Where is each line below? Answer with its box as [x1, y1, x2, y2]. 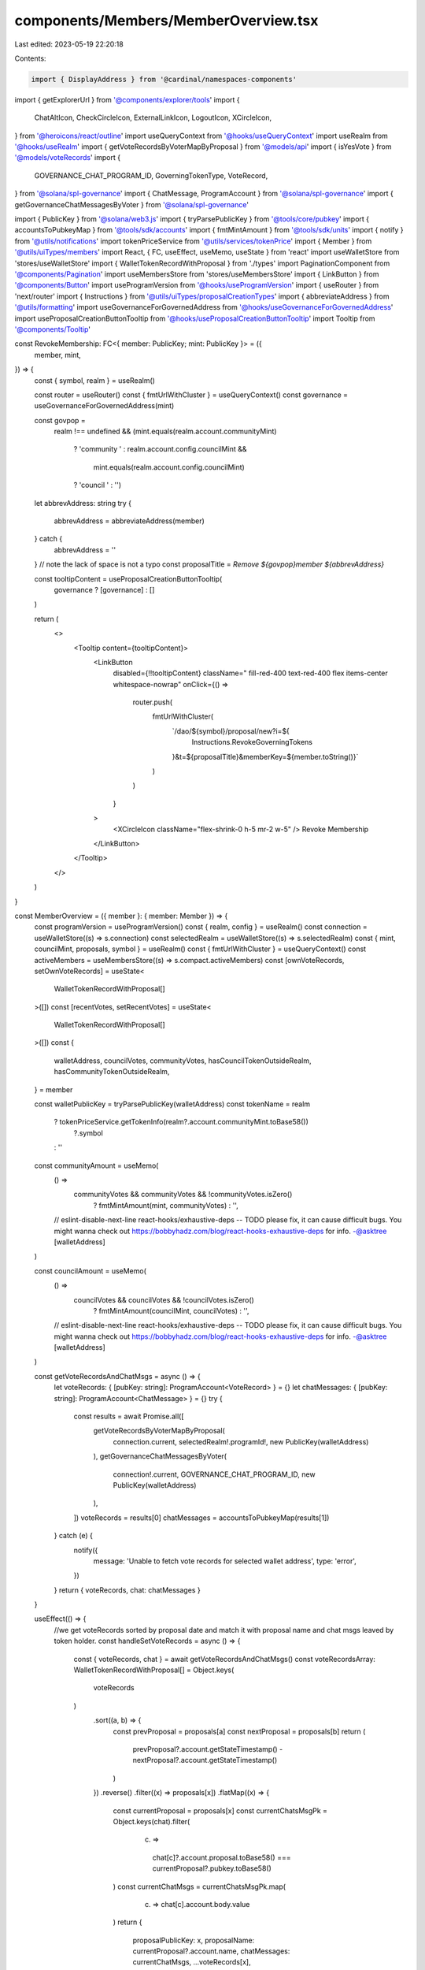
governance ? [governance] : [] [54, 585, 155, 594]
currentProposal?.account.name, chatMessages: [132, 1946, 290, 1956]
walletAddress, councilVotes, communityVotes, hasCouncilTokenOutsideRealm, [54, 1056, 312, 1065]
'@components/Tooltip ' [14, 324, 91, 334]
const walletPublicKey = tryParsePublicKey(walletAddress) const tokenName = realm [34, 1099, 311, 1109]
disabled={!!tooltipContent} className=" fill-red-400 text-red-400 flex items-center [113, 668, 389, 678]
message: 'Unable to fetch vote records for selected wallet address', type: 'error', [93, 1556, 357, 1566]
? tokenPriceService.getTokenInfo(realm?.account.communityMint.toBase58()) [54, 1117, 309, 1127]
